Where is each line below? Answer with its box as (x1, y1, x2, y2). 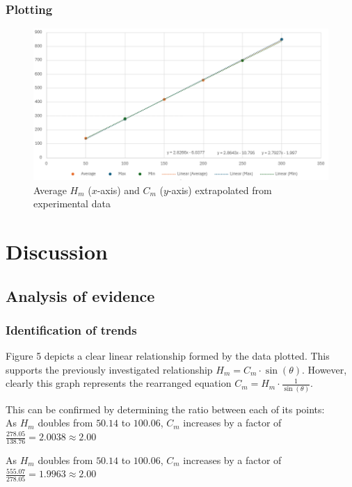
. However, (301, 362, 347, 376)
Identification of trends (6, 321, 137, 338)
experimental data (33, 196, 111, 211)
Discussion (6, 237, 108, 266)
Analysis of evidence (6, 285, 155, 306)
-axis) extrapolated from (168, 182, 272, 197)
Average (33, 182, 67, 197)
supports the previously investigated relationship (6, 362, 213, 376)
